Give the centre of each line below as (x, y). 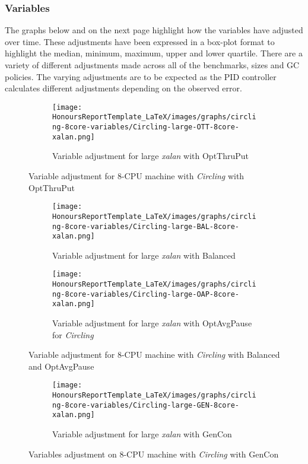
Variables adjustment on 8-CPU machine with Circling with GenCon (154, 454)
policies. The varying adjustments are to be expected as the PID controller (141, 76)
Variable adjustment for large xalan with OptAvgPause (152, 323)
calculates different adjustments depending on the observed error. (123, 88)
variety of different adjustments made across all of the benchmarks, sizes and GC (152, 65)
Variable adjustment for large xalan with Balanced (144, 255)
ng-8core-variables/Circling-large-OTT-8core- (146, 127)
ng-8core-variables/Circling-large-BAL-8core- (146, 226)
